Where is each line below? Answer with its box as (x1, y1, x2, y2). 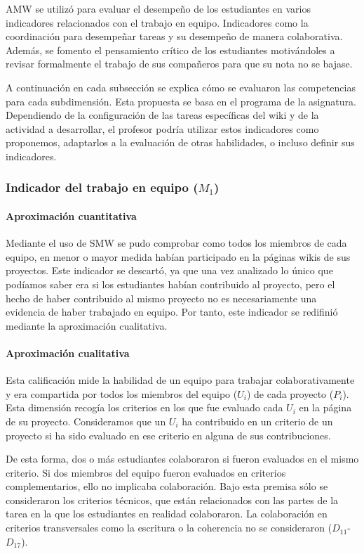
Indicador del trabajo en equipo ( (6, 179, 198, 196)
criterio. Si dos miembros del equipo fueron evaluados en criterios (6, 465, 286, 479)
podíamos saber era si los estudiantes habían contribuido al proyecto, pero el (6, 276, 335, 291)
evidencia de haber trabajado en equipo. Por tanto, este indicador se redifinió (6, 304, 338, 319)
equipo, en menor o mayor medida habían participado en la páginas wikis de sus (6, 249, 351, 264)
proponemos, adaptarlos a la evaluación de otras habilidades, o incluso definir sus (6, 135, 355, 150)
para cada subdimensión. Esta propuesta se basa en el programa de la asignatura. (6, 94, 356, 108)
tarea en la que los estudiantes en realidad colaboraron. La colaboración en (6, 506, 328, 521)
